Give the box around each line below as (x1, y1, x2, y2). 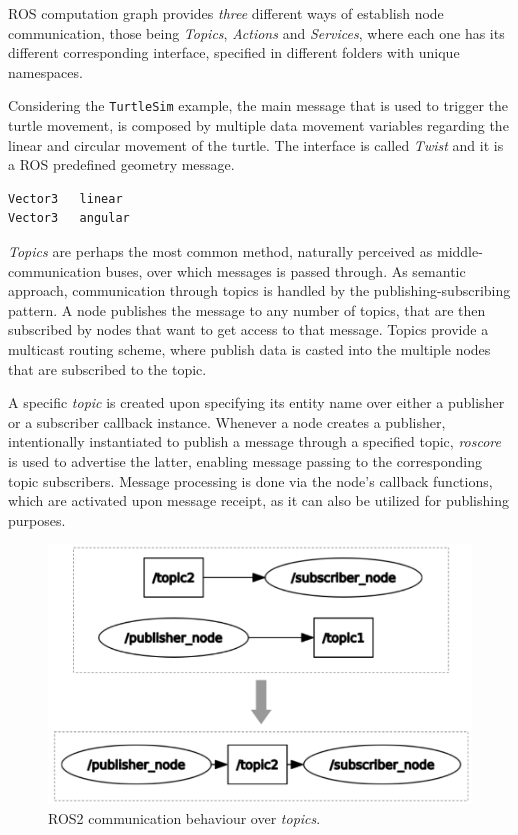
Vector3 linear (8, 191, 123, 206)
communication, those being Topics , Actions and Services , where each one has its (8, 22, 505, 43)
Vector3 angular (8, 211, 130, 226)
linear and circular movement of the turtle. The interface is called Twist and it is (8, 134, 504, 155)
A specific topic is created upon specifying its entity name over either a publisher (8, 392, 505, 413)
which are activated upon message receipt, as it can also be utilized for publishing (8, 490, 509, 511)
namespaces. (8, 61, 83, 82)
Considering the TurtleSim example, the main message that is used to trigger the (8, 95, 509, 116)
